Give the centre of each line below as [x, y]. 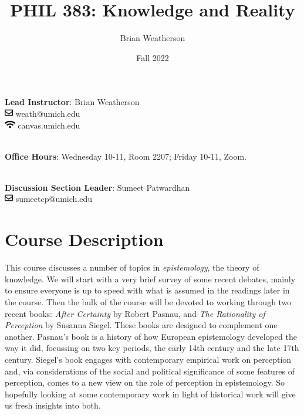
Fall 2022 [153, 57]
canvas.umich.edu [49, 125]
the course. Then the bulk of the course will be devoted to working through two [148, 301]
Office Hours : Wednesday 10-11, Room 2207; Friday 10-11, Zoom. [126, 156]
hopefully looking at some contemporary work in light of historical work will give [150, 394]
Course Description [84, 239]
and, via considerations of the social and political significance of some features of [150, 371]
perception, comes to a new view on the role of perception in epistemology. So [145, 382]
